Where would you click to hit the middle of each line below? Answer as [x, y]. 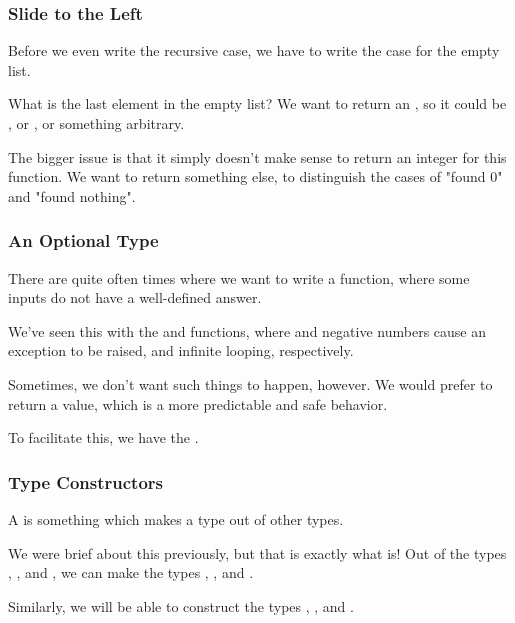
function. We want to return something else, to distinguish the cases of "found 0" [255, 176]
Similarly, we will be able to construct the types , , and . [181, 605]
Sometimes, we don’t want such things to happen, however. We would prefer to [250, 383]
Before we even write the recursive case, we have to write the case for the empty [254, 50]
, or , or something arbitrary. [96, 123]
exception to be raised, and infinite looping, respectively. [181, 350]
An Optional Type [83, 240]
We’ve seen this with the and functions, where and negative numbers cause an [247, 330]
